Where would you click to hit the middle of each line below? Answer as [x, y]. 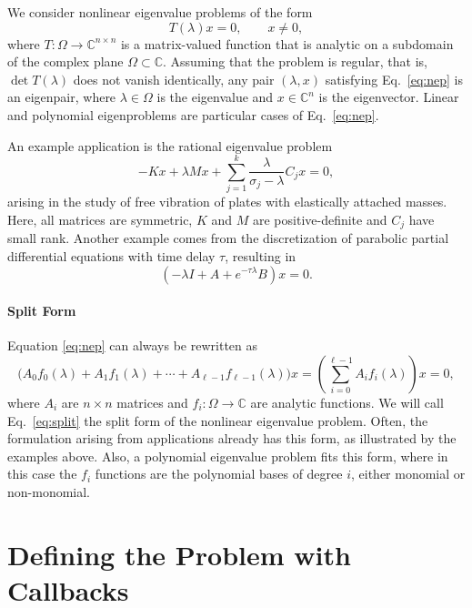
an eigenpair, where [62, 97]
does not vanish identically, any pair [174, 79]
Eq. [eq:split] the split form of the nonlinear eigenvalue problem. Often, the [218, 420]
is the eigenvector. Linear [389, 97]
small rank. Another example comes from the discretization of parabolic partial [228, 238]
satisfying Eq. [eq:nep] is [394, 79]
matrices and [152, 402]
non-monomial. [49, 491]
